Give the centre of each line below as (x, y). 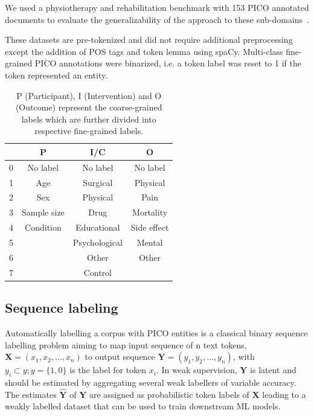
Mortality (150, 212)
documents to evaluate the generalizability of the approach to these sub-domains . (157, 19)
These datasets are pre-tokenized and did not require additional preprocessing (149, 40)
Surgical (98, 182)
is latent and (273, 370)
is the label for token (108, 370)
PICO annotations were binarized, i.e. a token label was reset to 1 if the (168, 63)
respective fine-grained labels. (89, 131)
